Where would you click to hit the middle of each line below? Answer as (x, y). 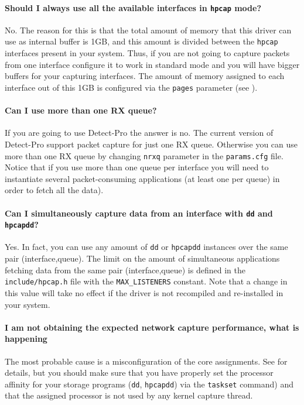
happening (26, 339)
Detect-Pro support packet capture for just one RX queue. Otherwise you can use (151, 144)
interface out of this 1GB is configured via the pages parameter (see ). (131, 87)
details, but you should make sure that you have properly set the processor (139, 373)
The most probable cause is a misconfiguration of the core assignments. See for (146, 361)
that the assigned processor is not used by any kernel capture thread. (129, 395)
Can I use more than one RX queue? (81, 110)
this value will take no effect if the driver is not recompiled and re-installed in (144, 292)
